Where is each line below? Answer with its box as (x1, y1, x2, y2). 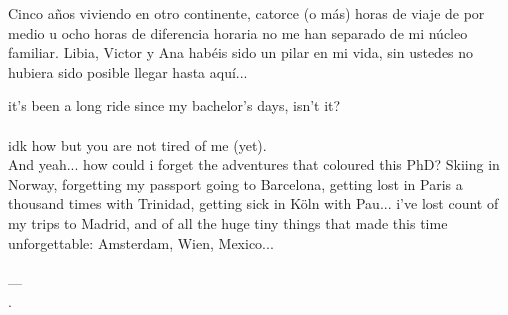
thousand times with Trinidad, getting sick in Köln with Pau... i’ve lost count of (8, 193, 499, 214)
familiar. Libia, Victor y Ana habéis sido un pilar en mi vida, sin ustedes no (8, 42, 474, 63)
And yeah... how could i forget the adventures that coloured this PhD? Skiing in (8, 154, 500, 175)
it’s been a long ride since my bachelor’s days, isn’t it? (8, 95, 341, 116)
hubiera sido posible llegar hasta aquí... (8, 61, 248, 82)
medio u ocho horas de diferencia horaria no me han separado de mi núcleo (8, 22, 468, 43)
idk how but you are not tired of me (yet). (8, 134, 267, 155)
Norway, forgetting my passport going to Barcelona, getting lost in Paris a (8, 173, 463, 194)
